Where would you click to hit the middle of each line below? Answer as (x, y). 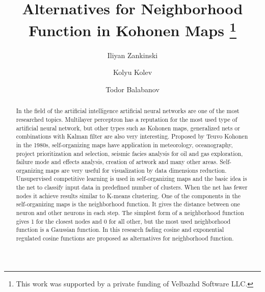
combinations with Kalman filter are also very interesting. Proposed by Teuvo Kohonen (132, 136)
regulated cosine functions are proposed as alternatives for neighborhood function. (125, 238)
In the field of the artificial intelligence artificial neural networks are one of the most (128, 111)
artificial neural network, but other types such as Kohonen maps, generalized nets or (128, 128)
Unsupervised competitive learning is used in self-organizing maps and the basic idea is (131, 179)
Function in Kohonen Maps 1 (132, 29)
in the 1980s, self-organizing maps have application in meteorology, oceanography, (124, 144)
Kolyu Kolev (132, 72)
